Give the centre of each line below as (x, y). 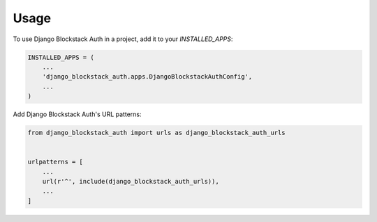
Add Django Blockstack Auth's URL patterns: (77, 114)
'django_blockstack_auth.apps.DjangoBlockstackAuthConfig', (147, 77)
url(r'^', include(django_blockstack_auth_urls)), (131, 182)
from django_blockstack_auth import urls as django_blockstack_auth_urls (156, 133)
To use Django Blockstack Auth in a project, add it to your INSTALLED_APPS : (123, 39)
